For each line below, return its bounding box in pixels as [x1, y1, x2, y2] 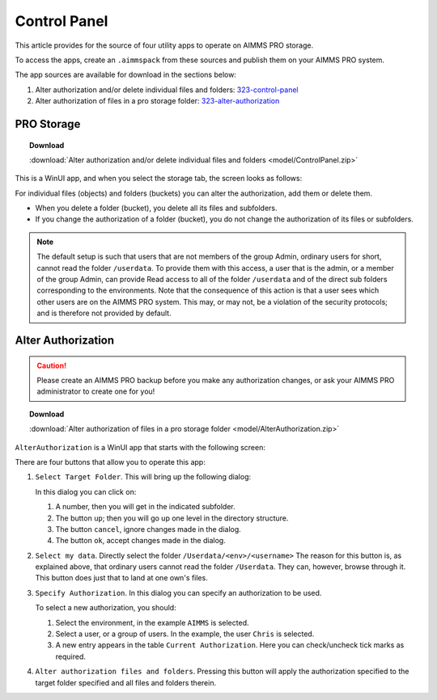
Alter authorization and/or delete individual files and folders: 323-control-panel [35, 85, 299, 95]
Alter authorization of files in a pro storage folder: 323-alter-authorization [35, 96, 280, 106]
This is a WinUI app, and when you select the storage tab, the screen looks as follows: [15, 174, 303, 183]
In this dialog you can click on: [35, 487, 137, 496]
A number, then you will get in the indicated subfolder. [55, 502, 236, 512]
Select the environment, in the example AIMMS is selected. [55, 618, 249, 627]
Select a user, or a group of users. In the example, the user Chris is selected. [55, 629, 315, 639]
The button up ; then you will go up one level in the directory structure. [55, 513, 289, 523]
